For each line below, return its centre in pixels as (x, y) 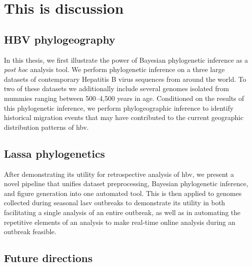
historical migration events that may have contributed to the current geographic (124, 117)
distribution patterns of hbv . (46, 127)
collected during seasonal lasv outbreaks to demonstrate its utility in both (115, 203)
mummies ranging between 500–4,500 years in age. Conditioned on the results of (124, 98)
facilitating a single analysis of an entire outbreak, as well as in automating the (122, 212)
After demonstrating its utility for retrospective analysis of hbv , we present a (119, 174)
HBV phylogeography (60, 39)
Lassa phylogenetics (54, 153)
